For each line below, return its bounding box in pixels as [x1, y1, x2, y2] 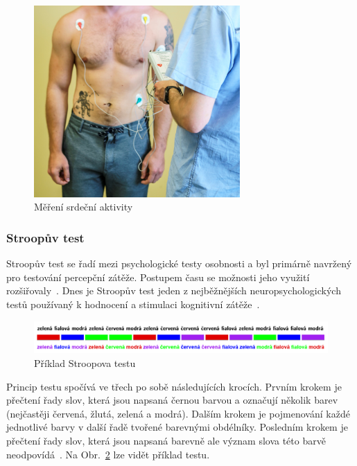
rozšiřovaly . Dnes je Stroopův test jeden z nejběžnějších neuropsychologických [6, 283, 341, 298]
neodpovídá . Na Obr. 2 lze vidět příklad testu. [6, 447, 210, 461]
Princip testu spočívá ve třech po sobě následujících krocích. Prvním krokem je [6, 379, 342, 393]
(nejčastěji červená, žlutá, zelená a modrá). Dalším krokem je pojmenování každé [6, 406, 350, 420]
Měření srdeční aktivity [34, 199, 133, 214]
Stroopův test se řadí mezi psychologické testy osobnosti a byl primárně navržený [6, 256, 352, 271]
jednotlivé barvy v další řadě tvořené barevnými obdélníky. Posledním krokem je [6, 420, 348, 434]
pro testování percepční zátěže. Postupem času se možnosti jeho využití [6, 269, 310, 284]
